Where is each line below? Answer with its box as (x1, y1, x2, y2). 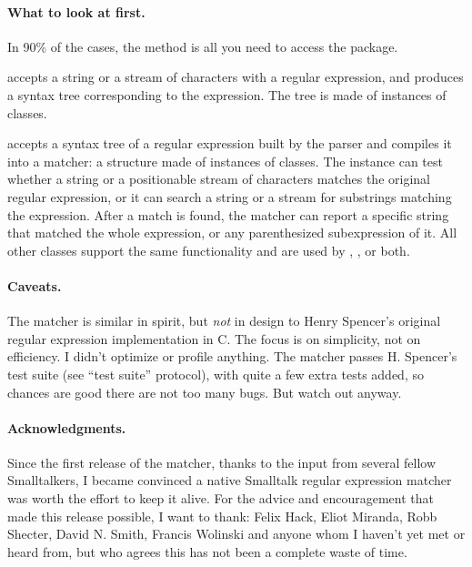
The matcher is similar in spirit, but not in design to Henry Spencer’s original (7, 311, 441, 330)
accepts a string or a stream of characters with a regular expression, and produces (7, 67, 464, 86)
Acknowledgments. (7, 418, 126, 437)
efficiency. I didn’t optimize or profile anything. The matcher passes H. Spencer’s (7, 347, 457, 366)
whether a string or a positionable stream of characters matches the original (7, 169, 430, 188)
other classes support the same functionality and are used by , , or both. (7, 240, 410, 259)
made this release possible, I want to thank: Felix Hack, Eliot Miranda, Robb (7, 506, 437, 525)
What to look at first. (7, 2, 146, 21)
